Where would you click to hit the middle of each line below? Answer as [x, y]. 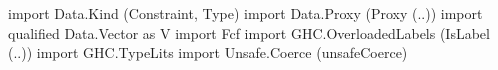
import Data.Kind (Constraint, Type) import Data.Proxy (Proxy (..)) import [245, 13]
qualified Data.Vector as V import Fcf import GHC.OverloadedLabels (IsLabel [249, 32]
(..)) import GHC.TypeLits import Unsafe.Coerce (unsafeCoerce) [208, 52]
